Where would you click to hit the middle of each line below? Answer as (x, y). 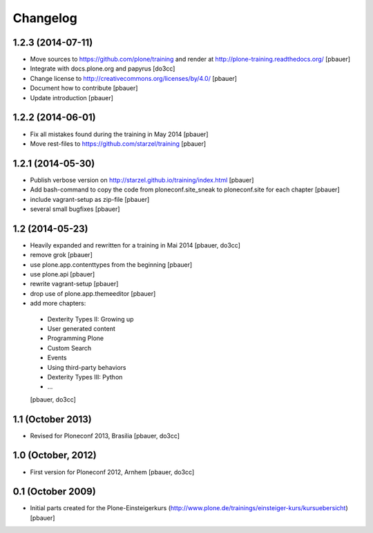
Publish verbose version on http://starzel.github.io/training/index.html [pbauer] (142, 180)
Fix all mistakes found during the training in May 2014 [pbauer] (119, 134)
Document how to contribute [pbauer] (84, 88)
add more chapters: (58, 303)
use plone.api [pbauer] (63, 274)
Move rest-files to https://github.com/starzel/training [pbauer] (118, 143)
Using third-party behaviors (87, 367)
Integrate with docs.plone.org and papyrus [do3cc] (103, 68)
